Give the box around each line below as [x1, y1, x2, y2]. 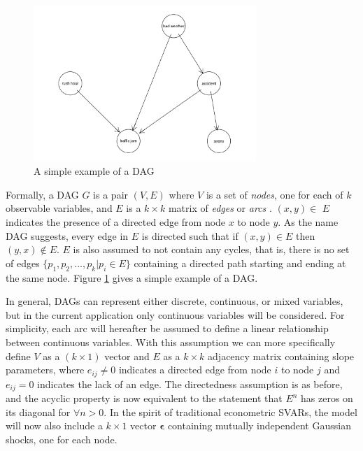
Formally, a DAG [6, 187, 79, 201]
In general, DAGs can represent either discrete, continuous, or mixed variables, [6, 294, 343, 308]
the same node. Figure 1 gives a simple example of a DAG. [6, 270, 258, 285]
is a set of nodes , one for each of [206, 187, 343, 201]
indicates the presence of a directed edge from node [6, 214, 226, 229]
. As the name [278, 214, 339, 229]
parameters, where [6, 362, 85, 377]
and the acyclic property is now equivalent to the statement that [6, 391, 283, 406]
